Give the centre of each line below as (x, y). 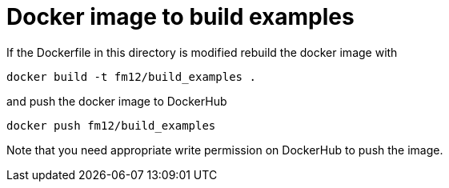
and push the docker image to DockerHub (117, 101)
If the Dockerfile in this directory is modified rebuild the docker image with (202, 52)
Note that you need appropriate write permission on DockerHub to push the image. (225, 150)
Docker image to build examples (180, 17)
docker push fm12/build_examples (111, 125)
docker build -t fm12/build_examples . (131, 76)
